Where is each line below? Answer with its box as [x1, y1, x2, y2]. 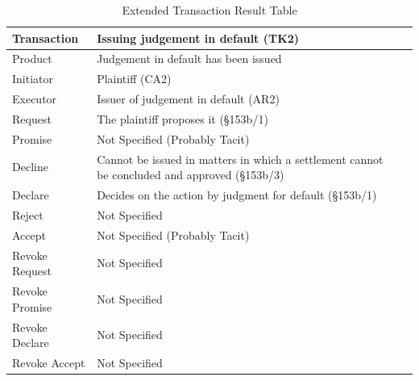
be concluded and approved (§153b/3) [97, 166, 284, 183]
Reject [12, 206, 44, 223]
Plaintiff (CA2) [97, 70, 172, 87]
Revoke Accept [12, 354, 85, 371]
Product [12, 50, 52, 67]
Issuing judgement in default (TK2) [97, 29, 300, 46]
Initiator [12, 70, 54, 87]
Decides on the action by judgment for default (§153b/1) [97, 186, 377, 203]
